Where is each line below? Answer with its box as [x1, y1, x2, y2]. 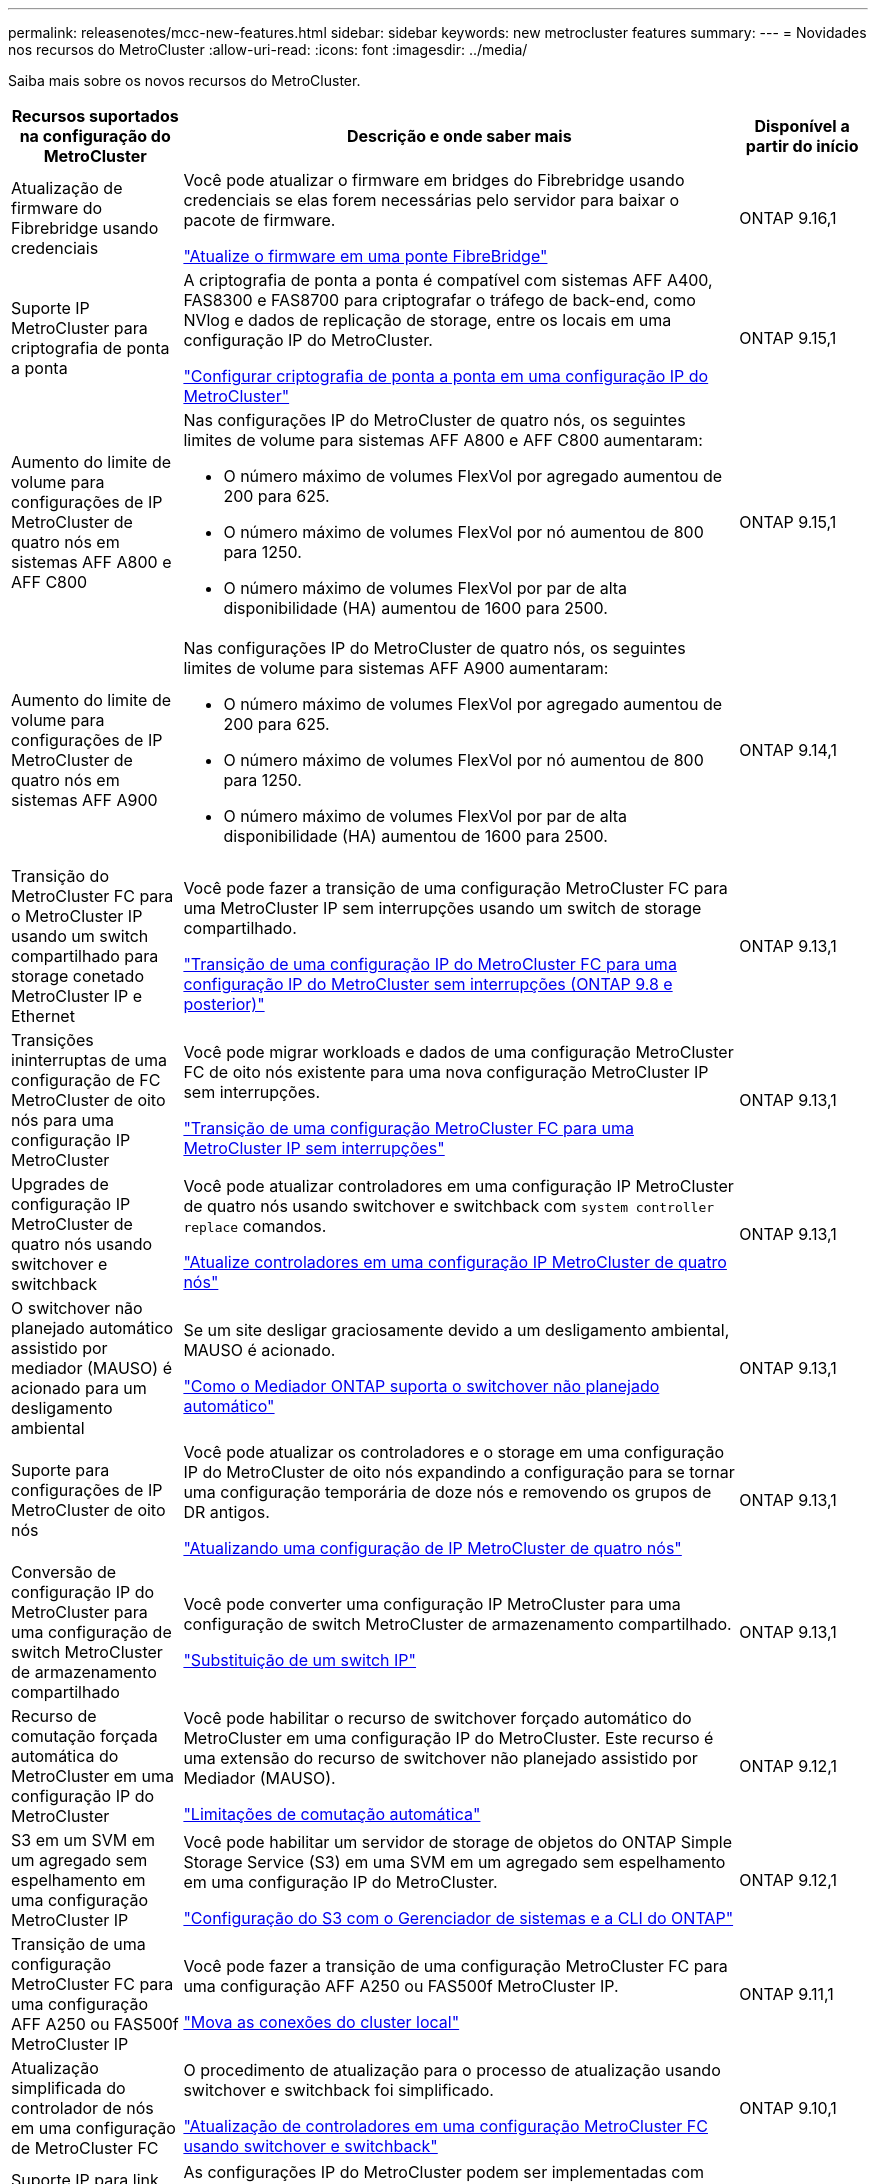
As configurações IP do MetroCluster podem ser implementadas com [183, 2162, 705, 2182]
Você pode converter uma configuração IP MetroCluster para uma [183, 1594, 681, 1614]
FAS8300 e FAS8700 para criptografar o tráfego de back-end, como [183, 290, 696, 310]
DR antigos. [183, 1502, 270, 1522]
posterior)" [183, 994, 265, 1014]
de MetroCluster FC [11, 2138, 159, 2158]
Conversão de [11, 1562, 117, 1582]
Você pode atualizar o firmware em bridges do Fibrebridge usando [183, 170, 685, 190]
